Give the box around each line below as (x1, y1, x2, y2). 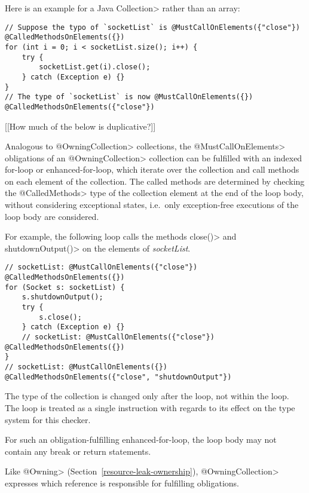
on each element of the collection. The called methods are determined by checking (5, 174, 305, 187)
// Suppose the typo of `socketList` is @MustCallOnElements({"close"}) (5, 23, 300, 32)
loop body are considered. (5, 210, 99, 222)
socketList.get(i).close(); (39, 63, 151, 72)
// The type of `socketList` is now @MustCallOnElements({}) (5, 93, 253, 102)
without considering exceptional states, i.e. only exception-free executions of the (5, 198, 299, 211)
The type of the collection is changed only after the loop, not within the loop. (5, 390, 289, 402)
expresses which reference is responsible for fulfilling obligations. (5, 476, 239, 489)
